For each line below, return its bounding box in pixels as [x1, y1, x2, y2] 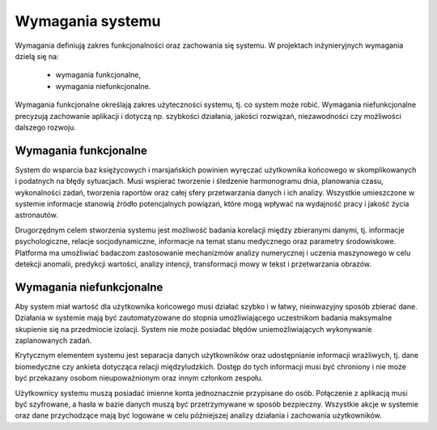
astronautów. [15, 211, 58, 220]
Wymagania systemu [15, 12, 161, 30]
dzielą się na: [15, 51, 60, 61]
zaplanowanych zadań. [15, 336, 92, 345]
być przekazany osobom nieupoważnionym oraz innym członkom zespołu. [15, 373, 264, 383]
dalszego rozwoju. [15, 122, 77, 132]
